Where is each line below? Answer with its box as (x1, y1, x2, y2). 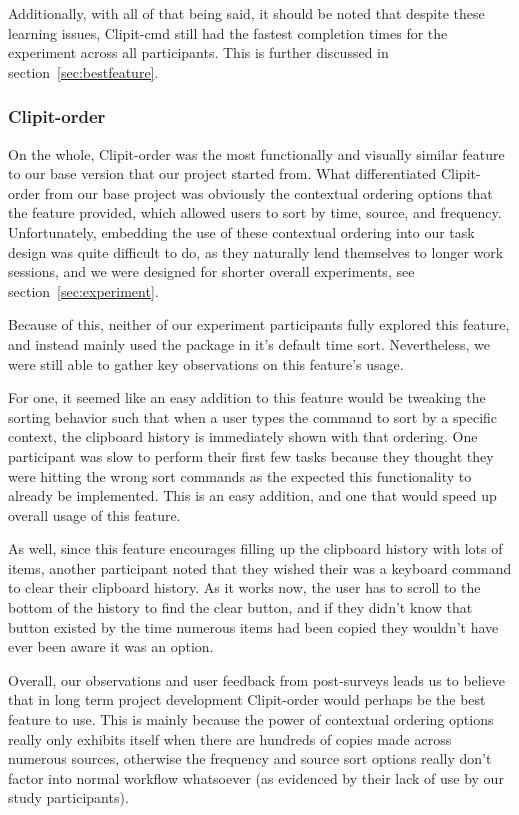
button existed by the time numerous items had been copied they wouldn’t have (8, 616, 499, 637)
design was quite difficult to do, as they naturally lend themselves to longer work (8, 241, 504, 262)
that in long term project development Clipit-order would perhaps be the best (8, 689, 486, 710)
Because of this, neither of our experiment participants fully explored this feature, (8, 314, 510, 335)
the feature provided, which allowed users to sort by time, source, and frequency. (8, 202, 502, 223)
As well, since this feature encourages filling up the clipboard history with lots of (8, 538, 503, 559)
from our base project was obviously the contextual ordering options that (44, 182, 493, 203)
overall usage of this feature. (8, 504, 181, 525)
